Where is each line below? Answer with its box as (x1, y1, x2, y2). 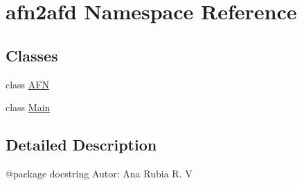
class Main (6, 100, 51, 115)
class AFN (6, 77, 49, 91)
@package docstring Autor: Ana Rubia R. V (6, 166, 193, 180)
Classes (6, 44, 58, 66)
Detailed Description (6, 134, 157, 155)
